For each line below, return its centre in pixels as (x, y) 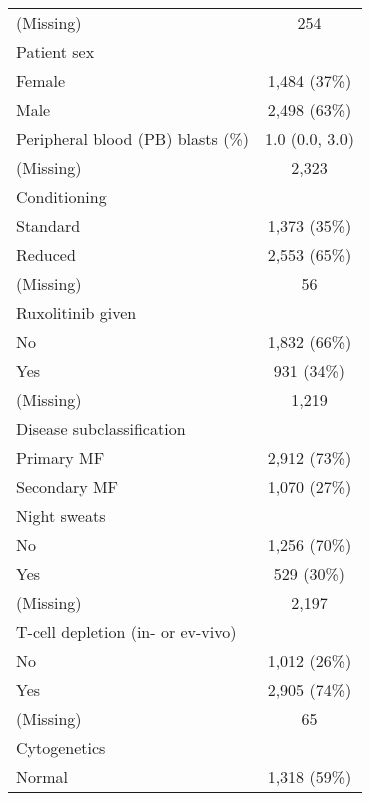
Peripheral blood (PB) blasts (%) (132, 138)
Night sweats (61, 515)
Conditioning (61, 196)
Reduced (46, 254)
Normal (42, 776)
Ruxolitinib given (76, 312)
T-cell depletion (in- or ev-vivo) (126, 631)
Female (41, 80)
